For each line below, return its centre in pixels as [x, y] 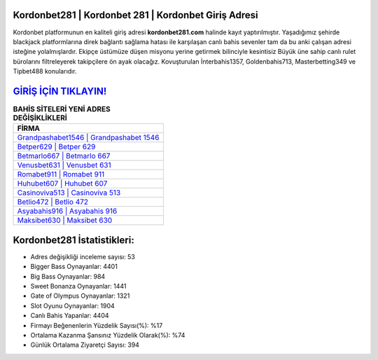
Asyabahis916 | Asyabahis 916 [67, 212]
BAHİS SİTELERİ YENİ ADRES [62, 109]
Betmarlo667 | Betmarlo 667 [64, 156]
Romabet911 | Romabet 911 [61, 174]
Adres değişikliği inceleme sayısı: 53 [83, 256]
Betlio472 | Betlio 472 [53, 202]
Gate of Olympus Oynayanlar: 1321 [80, 296]
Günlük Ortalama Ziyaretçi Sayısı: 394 [85, 345]
